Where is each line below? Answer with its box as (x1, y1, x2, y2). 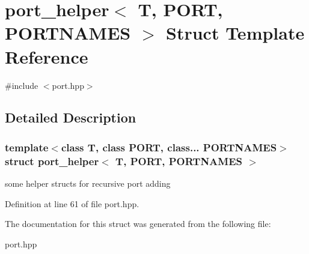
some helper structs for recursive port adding (5, 177, 171, 190)
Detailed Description (5, 108, 136, 127)
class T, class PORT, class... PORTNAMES (61, 139, 277, 154)
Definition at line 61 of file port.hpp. (5, 197, 139, 210)
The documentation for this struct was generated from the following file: (5, 217, 271, 230)
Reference (5, 44, 88, 68)
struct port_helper (5, 153, 99, 168)
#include (5, 79, 38, 91)
